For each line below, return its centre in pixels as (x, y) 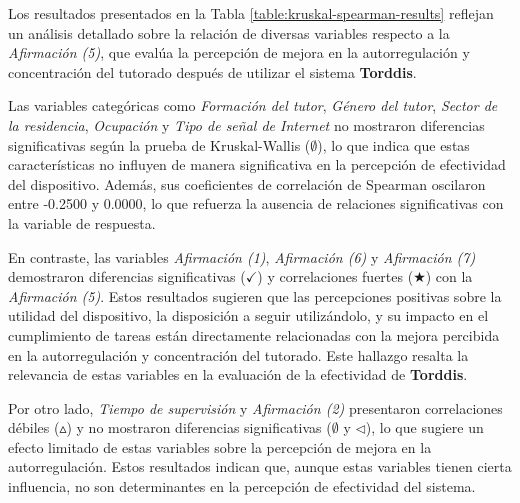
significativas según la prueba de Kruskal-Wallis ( (159, 144)
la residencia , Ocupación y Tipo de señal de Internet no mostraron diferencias (246, 124)
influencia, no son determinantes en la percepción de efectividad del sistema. (242, 486)
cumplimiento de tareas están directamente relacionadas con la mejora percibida (254, 334)
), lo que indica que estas (393, 144)
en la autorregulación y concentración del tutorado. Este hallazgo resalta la (238, 354)
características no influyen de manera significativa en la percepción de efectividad (257, 164)
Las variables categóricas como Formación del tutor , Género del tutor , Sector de (253, 105)
